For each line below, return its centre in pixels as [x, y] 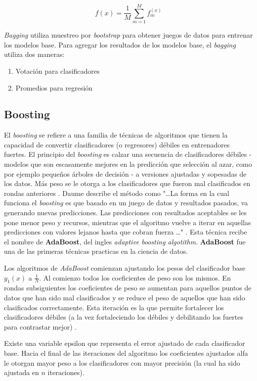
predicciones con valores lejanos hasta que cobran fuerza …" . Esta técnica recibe [126, 232]
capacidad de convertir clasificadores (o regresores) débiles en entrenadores [117, 144]
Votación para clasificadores [58, 71]
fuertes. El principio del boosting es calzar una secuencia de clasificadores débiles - [128, 154]
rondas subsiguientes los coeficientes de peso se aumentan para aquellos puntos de [128, 288]
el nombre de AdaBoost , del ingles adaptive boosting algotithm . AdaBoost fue [125, 241]
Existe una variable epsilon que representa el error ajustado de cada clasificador [125, 343]
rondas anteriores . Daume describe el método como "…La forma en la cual [117, 193]
